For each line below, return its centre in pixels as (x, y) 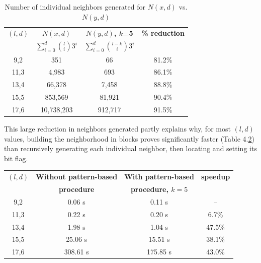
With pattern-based (159, 177)
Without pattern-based (77, 177)
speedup (215, 177)
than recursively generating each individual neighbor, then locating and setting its (130, 148)
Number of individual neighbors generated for (75, 7)
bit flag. (16, 158)
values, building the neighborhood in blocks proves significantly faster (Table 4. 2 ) (129, 138)
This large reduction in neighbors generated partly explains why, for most (117, 128)
